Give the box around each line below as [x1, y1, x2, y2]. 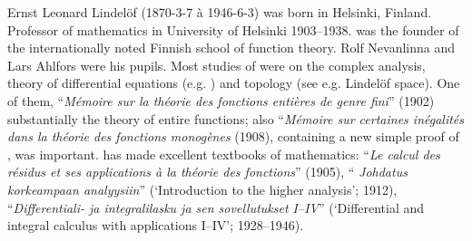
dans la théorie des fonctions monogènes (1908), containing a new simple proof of [7, 127, 459, 146]
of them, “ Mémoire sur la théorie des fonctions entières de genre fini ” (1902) [7, 91, 435, 110]
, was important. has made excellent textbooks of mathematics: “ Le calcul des [7, 144, 440, 163]
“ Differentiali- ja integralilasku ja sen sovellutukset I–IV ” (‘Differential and [7, 198, 425, 217]
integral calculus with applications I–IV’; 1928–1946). [7, 216, 304, 235]
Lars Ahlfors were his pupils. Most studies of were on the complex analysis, [7, 55, 426, 74]
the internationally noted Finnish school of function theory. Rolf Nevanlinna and [7, 38, 456, 57]
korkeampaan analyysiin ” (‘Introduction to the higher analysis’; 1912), [7, 179, 398, 198]
